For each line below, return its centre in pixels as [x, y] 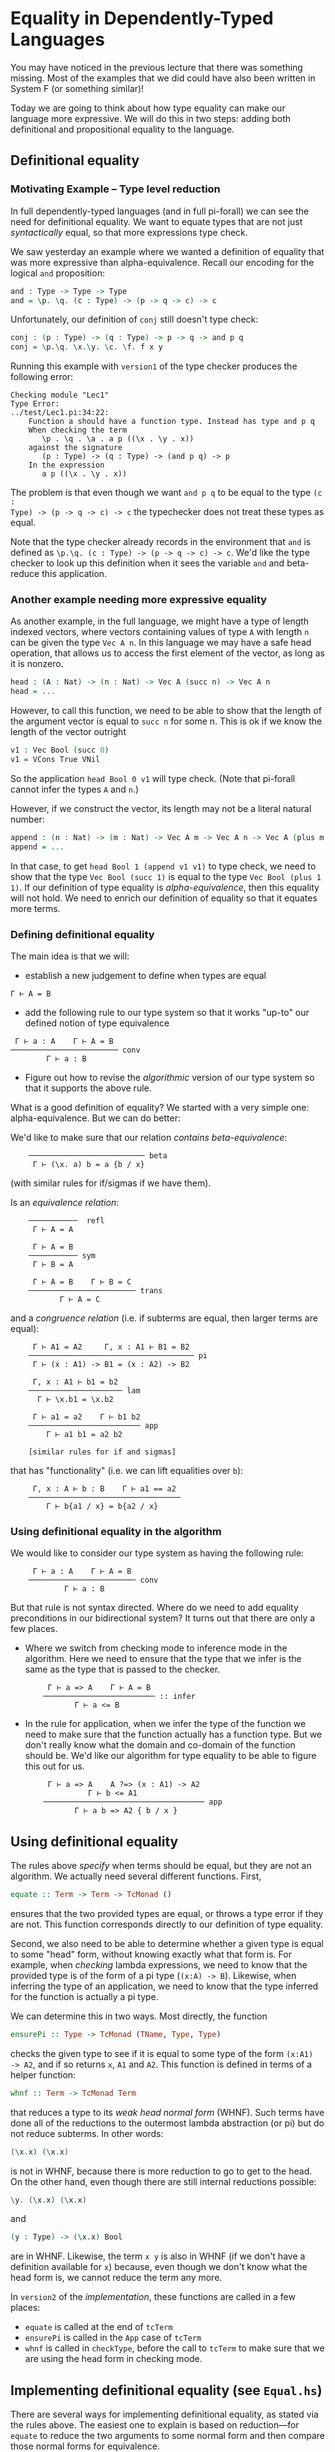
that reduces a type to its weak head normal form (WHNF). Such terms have [167, 2112]
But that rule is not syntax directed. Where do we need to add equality [154, 1608]
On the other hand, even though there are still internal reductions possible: [163, 2181]
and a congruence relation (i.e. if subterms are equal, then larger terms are [164, 1318]
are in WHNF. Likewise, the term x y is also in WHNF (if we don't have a [158, 2256]
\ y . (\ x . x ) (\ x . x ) [48, 2200]
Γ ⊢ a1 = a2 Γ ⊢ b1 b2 [86, 1417]
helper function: [43, 2074]
